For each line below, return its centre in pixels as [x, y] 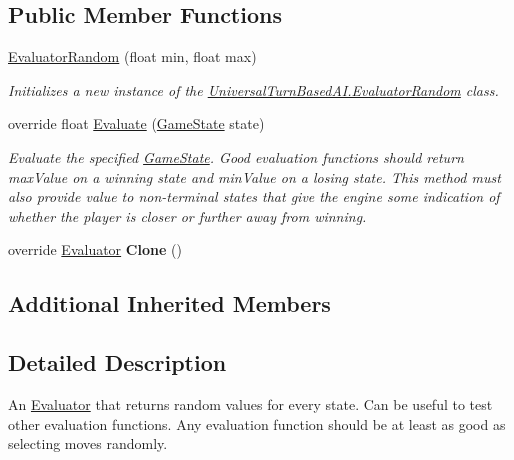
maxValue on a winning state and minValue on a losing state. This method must [254, 176]
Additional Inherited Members [169, 303]
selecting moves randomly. [88, 443]
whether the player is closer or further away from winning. [187, 215]
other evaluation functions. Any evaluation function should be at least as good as [257, 423]
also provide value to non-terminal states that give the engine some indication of [254, 196]
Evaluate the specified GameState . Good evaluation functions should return [236, 156]
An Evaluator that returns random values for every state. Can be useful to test [250, 403]
